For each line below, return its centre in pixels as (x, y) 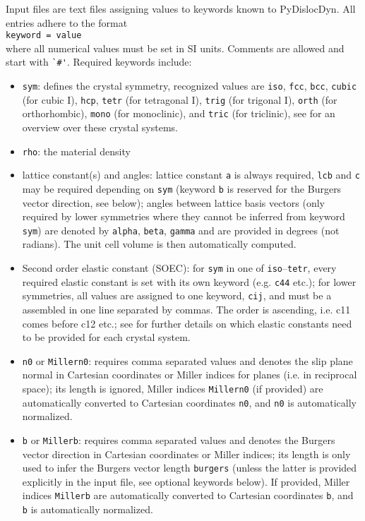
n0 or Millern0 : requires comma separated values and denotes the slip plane (187, 360)
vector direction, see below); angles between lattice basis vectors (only (174, 202)
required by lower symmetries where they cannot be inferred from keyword (184, 216)
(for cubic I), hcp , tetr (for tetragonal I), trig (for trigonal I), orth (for (180, 99)
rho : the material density (76, 151)
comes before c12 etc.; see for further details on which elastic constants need (187, 323)
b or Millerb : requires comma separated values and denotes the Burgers (179, 439)
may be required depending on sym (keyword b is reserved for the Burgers (182, 188)
